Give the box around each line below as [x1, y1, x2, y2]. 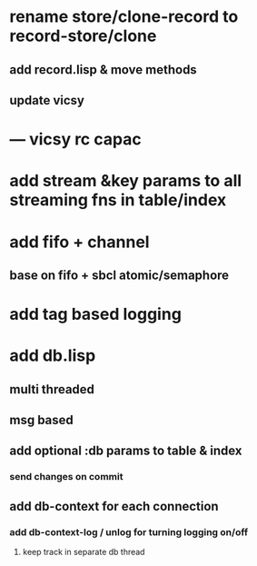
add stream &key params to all [9, 171, 242, 192]
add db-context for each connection [9, 498, 220, 514]
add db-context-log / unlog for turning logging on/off [9, 525, 249, 538]
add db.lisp [9, 345, 96, 366]
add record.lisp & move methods [9, 62, 197, 77]
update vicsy [9, 93, 84, 108]
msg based [9, 412, 74, 428]
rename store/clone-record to [9, 6, 239, 27]
